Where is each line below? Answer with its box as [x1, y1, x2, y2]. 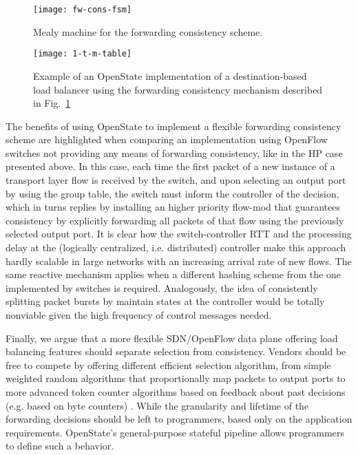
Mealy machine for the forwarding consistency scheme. [33, 24, 263, 39]
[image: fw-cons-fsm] [33, 5, 132, 14]
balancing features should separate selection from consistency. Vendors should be [6, 344, 346, 359]
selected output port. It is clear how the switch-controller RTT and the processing [6, 226, 352, 241]
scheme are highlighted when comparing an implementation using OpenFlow [6, 132, 328, 147]
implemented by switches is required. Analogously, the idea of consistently [6, 280, 318, 295]
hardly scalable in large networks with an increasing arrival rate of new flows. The [6, 253, 352, 268]
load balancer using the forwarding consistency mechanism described [33, 82, 323, 96]
